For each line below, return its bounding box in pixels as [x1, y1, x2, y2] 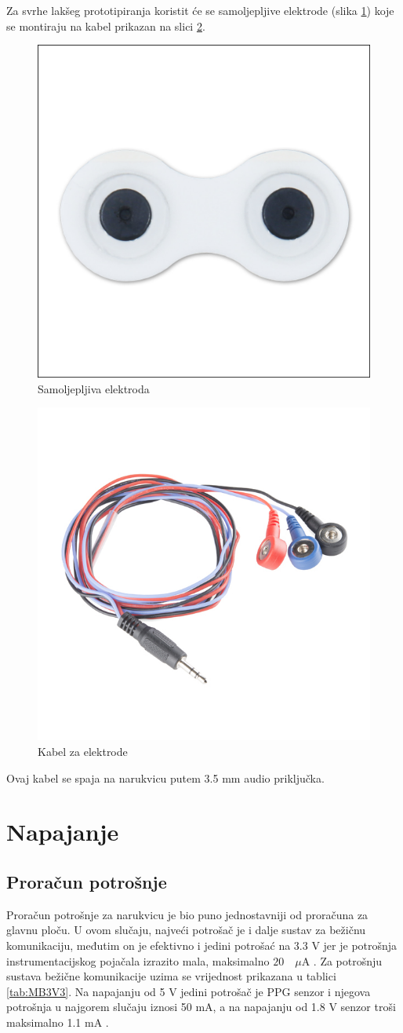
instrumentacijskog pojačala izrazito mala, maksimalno [6, 952, 270, 969]
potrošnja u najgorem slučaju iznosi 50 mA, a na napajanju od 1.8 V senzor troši [6, 998, 396, 1015]
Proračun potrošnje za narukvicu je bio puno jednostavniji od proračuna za [6, 906, 369, 922]
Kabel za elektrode [38, 743, 128, 759]
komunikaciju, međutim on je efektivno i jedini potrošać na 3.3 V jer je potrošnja [6, 936, 398, 953]
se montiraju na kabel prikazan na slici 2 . [6, 17, 205, 34]
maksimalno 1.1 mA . [6, 1013, 109, 1030]
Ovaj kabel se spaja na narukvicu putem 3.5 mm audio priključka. [6, 769, 325, 786]
